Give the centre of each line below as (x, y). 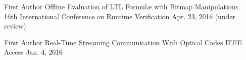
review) (15, 26)
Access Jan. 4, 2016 (33, 52)
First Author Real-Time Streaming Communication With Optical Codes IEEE (123, 42)
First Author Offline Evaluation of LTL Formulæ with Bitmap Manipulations (121, 6)
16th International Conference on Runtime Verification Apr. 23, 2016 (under (120, 16)
